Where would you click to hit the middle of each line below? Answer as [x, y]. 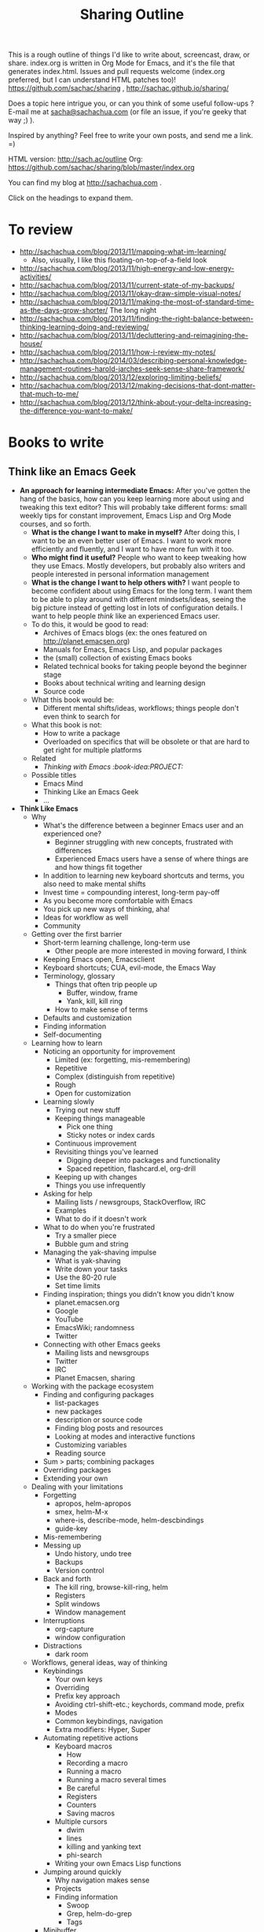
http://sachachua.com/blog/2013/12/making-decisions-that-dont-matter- [137, 386]
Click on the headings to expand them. [71, 198]
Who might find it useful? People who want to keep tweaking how [139, 558]
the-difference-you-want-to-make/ [76, 411]
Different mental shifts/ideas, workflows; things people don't [141, 708]
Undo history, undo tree [93, 1554]
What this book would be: [73, 700]
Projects [68, 1889]
